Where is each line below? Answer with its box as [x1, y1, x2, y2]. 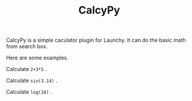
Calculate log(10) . [6, 89, 52, 96]
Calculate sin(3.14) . [6, 77, 57, 84]
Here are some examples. [6, 54, 69, 62]
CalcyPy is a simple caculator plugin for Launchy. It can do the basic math [6, 36, 186, 44]
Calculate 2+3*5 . [6, 66, 47, 73]
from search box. [6, 43, 48, 50]
